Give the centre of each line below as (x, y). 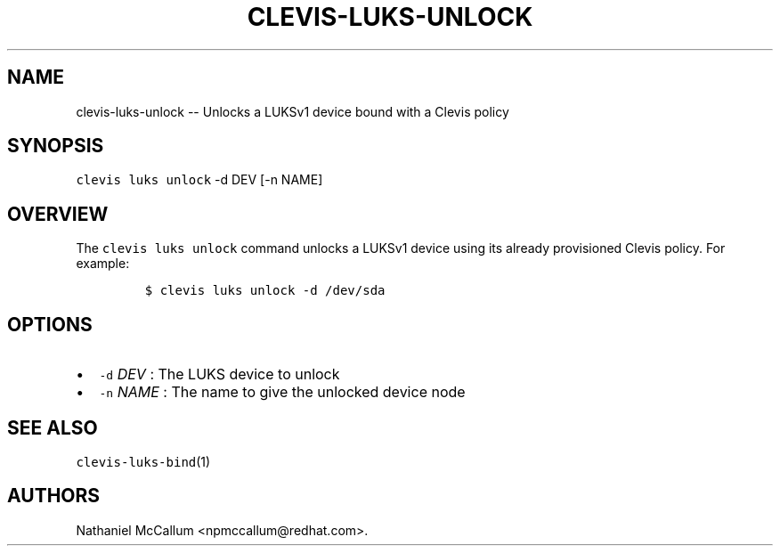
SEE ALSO (53, 427)
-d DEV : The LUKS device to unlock (219, 374)
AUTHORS (54, 496)
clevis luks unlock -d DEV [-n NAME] (199, 180)
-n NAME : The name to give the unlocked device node (282, 392)
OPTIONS (50, 324)
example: (103, 264)
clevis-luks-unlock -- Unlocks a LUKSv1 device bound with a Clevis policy (292, 111)
